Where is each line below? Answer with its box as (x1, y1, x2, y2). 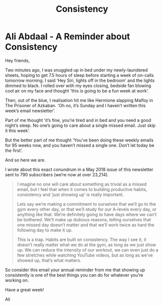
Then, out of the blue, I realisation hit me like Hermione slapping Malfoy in (5, 97, 153, 103)
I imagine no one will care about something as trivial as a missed (17, 181, 147, 187)
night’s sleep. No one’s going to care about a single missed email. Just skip (5, 122, 156, 128)
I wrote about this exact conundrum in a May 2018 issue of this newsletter (5, 166, 154, 172)
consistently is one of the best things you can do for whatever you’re (5, 272, 143, 278)
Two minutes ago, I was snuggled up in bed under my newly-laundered (5, 67, 148, 73)
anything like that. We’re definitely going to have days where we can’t (17, 212, 157, 217)
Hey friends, (5, 57, 30, 63)
